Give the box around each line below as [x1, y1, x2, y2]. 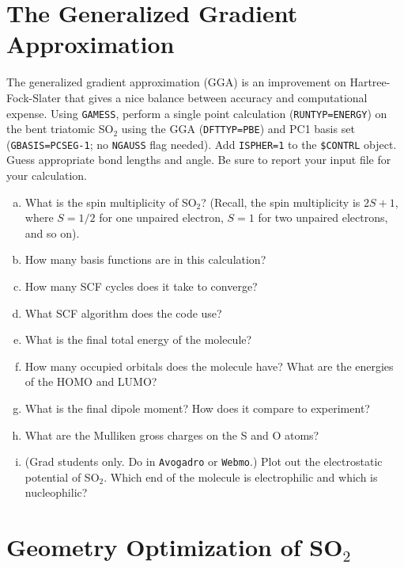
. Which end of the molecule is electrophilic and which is [104, 468, 378, 485]
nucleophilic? [25, 484, 88, 501]
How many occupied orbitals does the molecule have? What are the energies [25, 357, 394, 374]
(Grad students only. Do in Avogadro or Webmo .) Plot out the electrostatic [25, 453, 383, 470]
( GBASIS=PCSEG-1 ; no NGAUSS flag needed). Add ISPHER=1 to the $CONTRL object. [6, 135, 397, 152]
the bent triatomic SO [6, 120, 114, 137]
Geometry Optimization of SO [6, 531, 343, 563]
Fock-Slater [6, 89, 62, 105]
